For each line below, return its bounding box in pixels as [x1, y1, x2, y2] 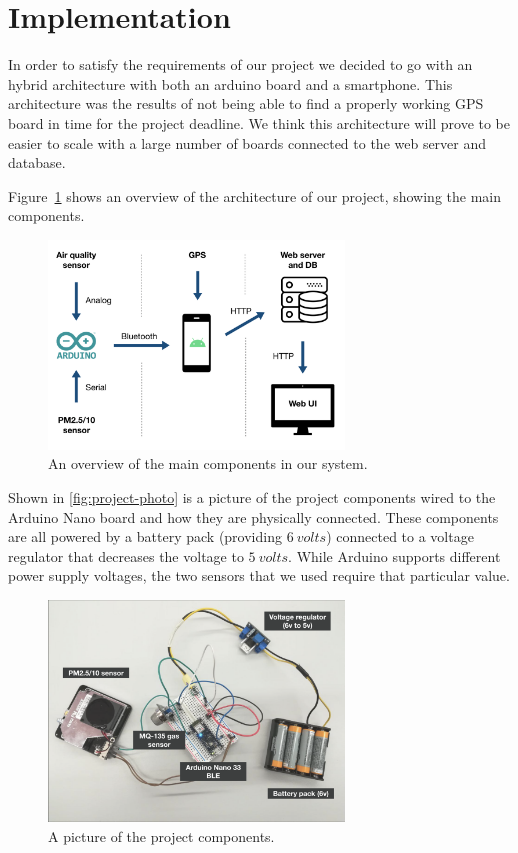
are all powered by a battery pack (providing [8, 526, 282, 547]
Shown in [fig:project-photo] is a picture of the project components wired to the [8, 486, 496, 507]
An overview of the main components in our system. [48, 453, 368, 474]
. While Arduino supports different [288, 545, 501, 566]
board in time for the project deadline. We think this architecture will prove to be [8, 112, 511, 133]
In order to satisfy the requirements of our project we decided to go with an [8, 54, 473, 75]
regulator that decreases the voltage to [8, 545, 244, 566]
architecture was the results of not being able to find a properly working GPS [8, 93, 484, 114]
